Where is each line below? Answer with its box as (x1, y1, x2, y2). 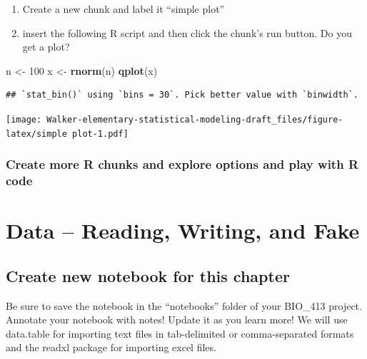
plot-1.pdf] (72, 128, 129, 139)
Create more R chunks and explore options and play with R (6, 155, 359, 173)
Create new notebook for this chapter (6, 264, 290, 286)
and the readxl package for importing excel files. (6, 340, 216, 355)
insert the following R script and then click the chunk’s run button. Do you (22, 25, 353, 40)
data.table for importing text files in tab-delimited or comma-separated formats (6, 326, 354, 340)
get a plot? (22, 39, 70, 54)
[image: (6, 114, 42, 125)
